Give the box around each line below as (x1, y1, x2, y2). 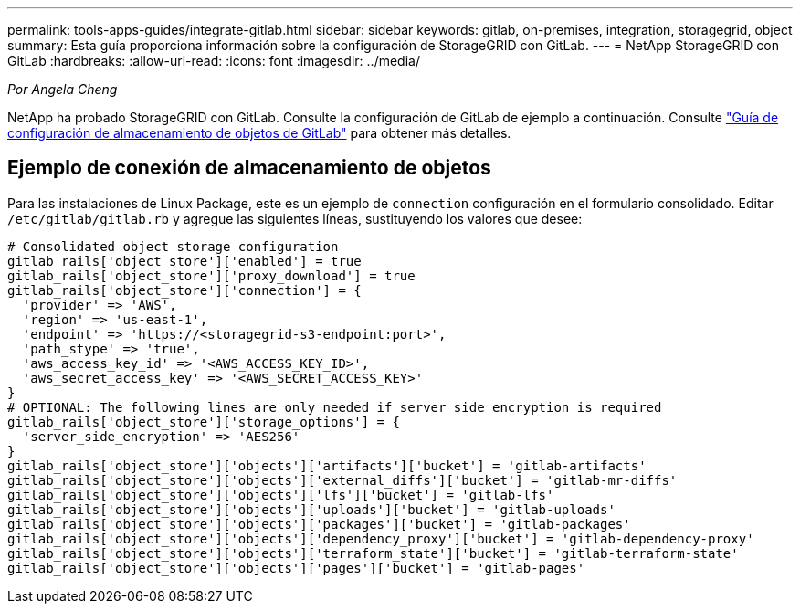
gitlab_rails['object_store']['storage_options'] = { (7, 414, 400, 429)
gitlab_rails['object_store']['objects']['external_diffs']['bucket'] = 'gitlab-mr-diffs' (7, 472, 678, 488)
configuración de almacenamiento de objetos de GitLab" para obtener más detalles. (7, 125, 511, 141)
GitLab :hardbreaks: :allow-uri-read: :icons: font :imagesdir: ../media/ (7, 53, 420, 68)
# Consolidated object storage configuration (7, 238, 339, 254)
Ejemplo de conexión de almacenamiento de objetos (7, 156, 491, 180)
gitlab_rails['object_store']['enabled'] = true (7, 253, 362, 269)
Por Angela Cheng (7, 81, 118, 97)
